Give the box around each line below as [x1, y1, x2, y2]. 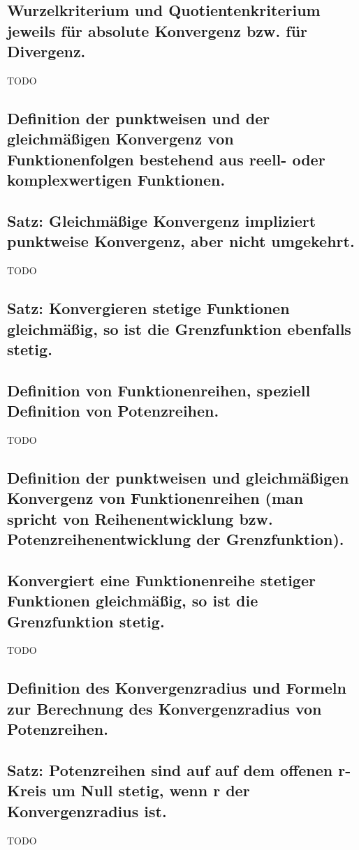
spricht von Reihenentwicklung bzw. [7, 507, 273, 529]
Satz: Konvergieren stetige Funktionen [7, 297, 290, 319]
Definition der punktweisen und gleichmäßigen [7, 466, 349, 488]
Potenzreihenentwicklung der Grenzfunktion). [7, 528, 344, 550]
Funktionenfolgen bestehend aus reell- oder [7, 148, 325, 170]
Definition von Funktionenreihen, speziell [7, 379, 311, 401]
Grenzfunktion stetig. [7, 610, 165, 632]
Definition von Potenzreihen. [7, 400, 219, 422]
